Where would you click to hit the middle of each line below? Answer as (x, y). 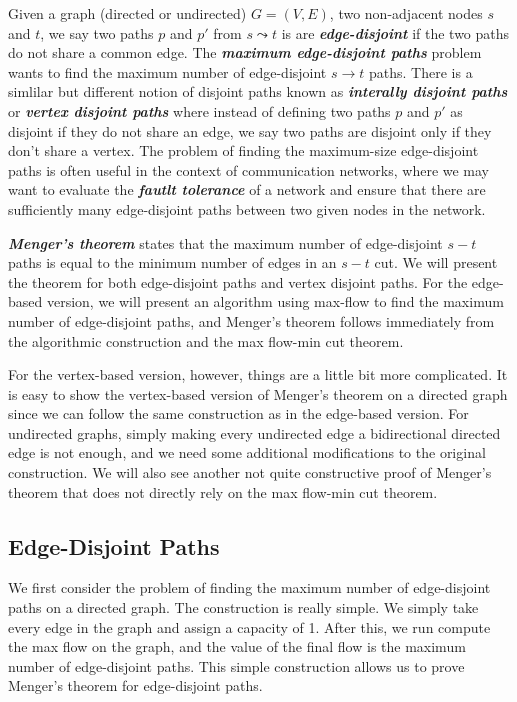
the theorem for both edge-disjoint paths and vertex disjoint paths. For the (238, 281)
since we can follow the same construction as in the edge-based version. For (238, 413)
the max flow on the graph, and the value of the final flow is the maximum (237, 646)
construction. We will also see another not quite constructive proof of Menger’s (250, 472)
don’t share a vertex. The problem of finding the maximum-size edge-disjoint (243, 150)
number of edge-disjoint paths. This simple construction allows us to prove (236, 665)
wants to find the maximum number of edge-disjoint (167, 71)
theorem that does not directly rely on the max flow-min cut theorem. (223, 491)
